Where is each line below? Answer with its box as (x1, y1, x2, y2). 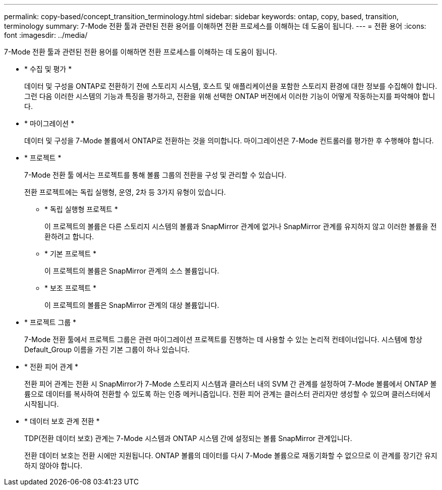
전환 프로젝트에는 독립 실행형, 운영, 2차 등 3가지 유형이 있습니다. (24, 188, 226, 196)
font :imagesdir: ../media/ (4, 31, 88, 39)
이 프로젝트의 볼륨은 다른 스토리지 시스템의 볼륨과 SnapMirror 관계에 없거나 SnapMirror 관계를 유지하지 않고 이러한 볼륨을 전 (44, 222, 437, 231)
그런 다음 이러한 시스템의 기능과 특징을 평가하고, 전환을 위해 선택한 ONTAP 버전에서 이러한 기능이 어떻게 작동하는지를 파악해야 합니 (24, 92, 435, 100)
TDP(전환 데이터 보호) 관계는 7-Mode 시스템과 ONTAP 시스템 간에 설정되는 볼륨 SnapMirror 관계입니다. (24, 434, 352, 443)
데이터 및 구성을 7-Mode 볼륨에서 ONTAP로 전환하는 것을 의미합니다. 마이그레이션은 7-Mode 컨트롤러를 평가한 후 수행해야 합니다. (24, 136, 434, 145)
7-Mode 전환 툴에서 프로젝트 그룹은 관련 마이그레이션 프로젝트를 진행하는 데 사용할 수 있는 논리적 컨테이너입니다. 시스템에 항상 (24, 335, 422, 344)
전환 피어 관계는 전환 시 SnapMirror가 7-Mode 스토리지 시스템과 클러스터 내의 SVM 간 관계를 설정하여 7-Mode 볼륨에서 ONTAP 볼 (24, 379, 437, 388)
